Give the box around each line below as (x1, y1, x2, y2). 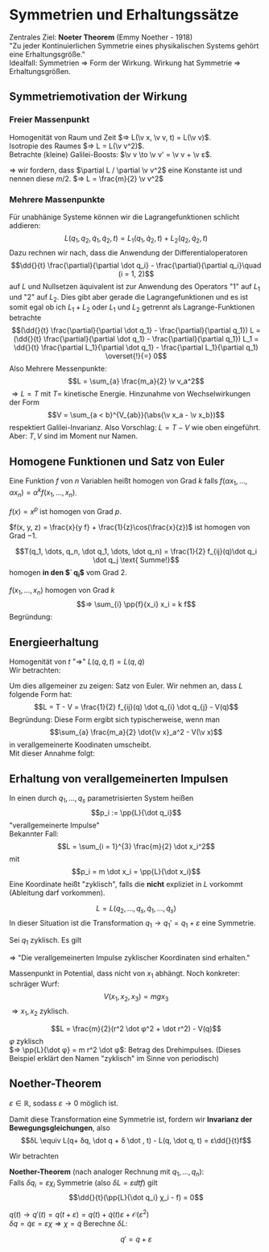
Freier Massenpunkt (9, 114, 90, 126)
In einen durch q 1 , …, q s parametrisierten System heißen (9, 794, 194, 805)
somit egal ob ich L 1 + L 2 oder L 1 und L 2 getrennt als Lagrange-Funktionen (9, 302, 255, 314)
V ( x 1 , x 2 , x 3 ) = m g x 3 (103, 992, 169, 1003)
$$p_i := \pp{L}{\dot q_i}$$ (90, 807, 182, 817)
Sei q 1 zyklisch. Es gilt (9, 935, 82, 947)
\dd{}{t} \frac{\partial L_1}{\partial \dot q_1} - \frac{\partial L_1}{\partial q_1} (13, 342, 259, 352)
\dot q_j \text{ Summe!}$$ (93, 554, 180, 565)
